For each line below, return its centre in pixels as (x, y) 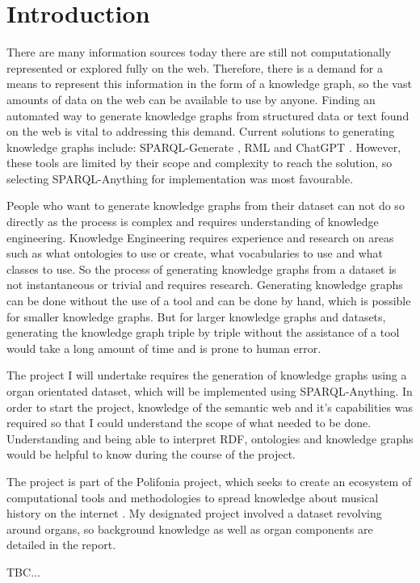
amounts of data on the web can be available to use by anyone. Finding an (191, 99)
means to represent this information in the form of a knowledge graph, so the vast (209, 84)
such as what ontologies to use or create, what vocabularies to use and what (195, 253)
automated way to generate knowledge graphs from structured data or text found (208, 115)
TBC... (23, 571)
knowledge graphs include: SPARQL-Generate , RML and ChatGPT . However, (204, 147)
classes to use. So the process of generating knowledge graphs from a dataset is (202, 268)
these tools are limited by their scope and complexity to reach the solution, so (199, 163)
